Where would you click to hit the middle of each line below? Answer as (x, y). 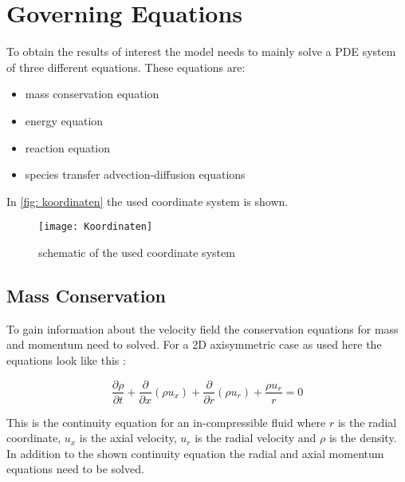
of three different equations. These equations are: (126, 67)
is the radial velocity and (256, 438)
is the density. (363, 438)
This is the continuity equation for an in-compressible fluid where (166, 422)
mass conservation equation (92, 94)
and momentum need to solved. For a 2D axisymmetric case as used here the (194, 344)
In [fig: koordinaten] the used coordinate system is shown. (147, 201)
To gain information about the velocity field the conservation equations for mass (202, 328)
